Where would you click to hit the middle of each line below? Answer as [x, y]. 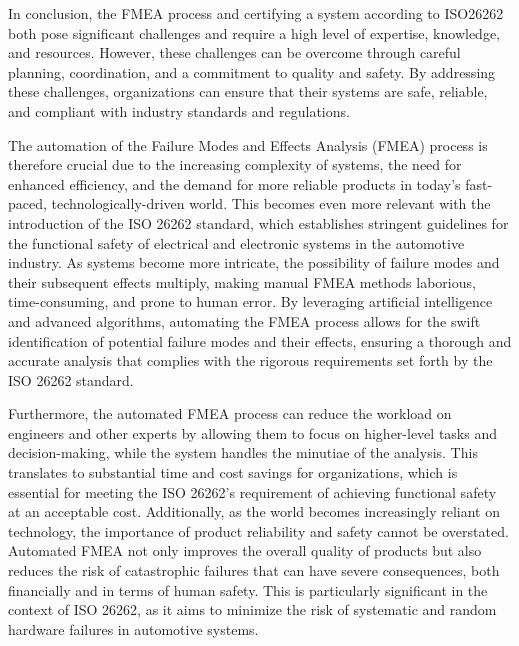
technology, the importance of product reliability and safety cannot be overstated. [258, 530]
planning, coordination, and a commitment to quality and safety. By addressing [252, 71]
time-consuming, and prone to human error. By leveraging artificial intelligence [250, 301]
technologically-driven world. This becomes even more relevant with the [271, 203]
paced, [27, 203]
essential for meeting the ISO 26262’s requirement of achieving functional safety [252, 491]
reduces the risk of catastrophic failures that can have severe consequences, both [254, 570]
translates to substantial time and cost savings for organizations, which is [233, 472]
